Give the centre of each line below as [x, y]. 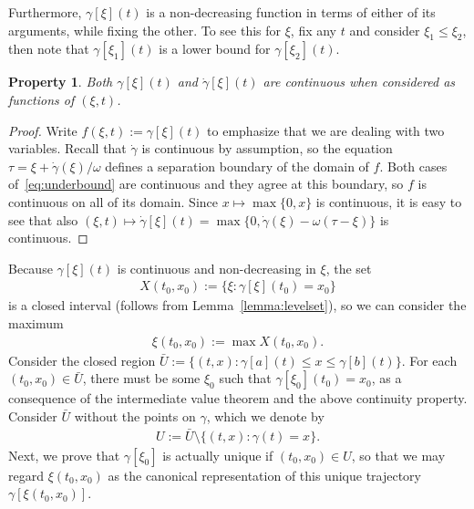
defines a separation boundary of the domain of [237, 166]
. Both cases [413, 166]
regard [26, 475]
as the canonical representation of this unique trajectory [265, 475]
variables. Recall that [67, 148]
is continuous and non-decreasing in [216, 268]
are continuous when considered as [359, 82]
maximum [36, 322]
